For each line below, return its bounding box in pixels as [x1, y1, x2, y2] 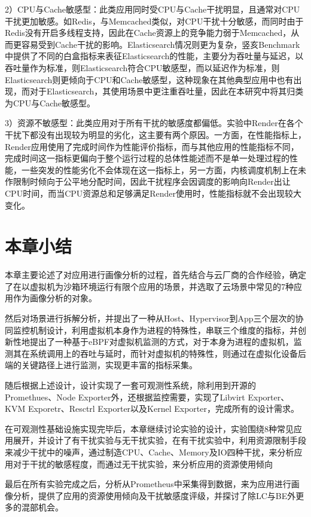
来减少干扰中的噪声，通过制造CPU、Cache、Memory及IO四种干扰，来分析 [5, 445, 294, 458]
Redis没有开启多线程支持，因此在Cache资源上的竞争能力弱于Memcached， [5, 26, 291, 39]
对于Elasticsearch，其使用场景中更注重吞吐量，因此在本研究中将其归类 [29, 85, 304, 97]
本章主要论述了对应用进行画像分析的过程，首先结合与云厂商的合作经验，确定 [5, 268, 306, 281]
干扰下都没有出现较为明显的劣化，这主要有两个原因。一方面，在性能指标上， [5, 128, 306, 140]
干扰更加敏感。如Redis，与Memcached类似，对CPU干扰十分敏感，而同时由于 [5, 14, 304, 27]
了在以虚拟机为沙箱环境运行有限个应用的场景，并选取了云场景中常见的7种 [5, 280, 294, 292]
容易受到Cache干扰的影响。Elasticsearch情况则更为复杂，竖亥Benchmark [21, 38, 300, 50]
